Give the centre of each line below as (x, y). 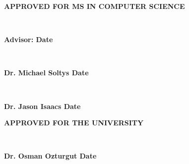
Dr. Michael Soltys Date (46, 73)
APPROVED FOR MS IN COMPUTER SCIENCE (94, 6)
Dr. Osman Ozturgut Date (50, 156)
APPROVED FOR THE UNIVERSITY (74, 123)
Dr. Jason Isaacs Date (42, 106)
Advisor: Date (29, 39)
